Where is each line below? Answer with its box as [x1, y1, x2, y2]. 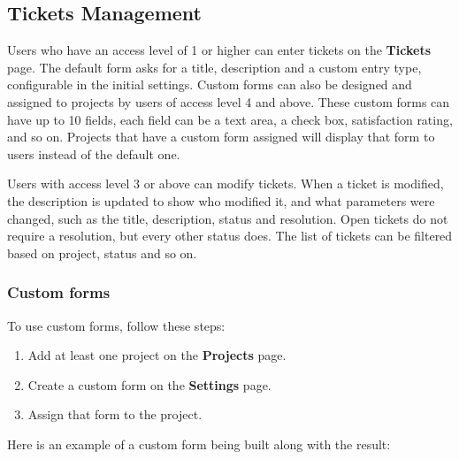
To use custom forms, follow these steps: [7, 316, 226, 334]
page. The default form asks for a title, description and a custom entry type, [7, 57, 422, 76]
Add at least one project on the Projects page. [27, 346, 287, 364]
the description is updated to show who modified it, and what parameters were [7, 191, 435, 210]
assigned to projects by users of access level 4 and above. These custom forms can [7, 92, 450, 111]
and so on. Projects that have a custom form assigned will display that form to [7, 127, 435, 146]
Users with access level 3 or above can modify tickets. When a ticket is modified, [7, 174, 444, 193]
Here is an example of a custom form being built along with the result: [7, 434, 391, 453]
